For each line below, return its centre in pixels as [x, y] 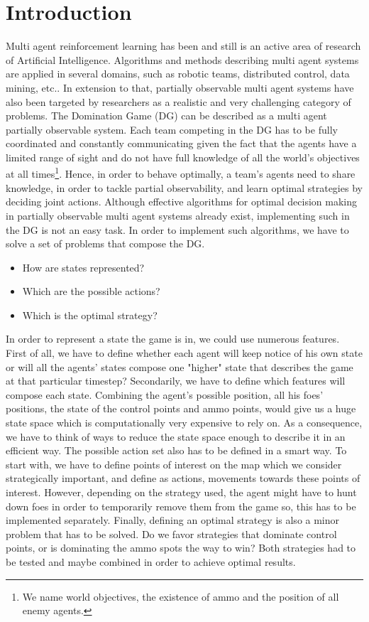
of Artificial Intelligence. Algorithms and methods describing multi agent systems [182, 59]
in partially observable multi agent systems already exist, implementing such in [178, 215]
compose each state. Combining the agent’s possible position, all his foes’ [165, 394]
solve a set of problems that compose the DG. [105, 243]
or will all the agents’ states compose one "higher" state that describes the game [180, 366]
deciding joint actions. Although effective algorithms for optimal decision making [181, 202]
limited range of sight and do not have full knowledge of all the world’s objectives [183, 157]
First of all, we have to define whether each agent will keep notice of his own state [184, 353]
